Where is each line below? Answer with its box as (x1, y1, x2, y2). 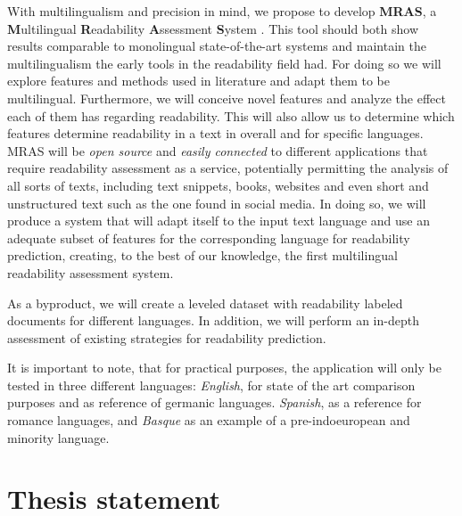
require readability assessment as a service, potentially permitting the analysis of (7, 159, 449, 177)
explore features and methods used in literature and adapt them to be (7, 71, 390, 90)
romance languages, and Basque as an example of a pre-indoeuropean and (7, 411, 410, 430)
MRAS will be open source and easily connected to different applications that (7, 141, 428, 160)
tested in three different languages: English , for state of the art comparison (7, 375, 416, 394)
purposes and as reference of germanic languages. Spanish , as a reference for (7, 393, 422, 412)
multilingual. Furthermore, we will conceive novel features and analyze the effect (7, 88, 446, 107)
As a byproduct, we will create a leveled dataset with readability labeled (7, 293, 403, 312)
